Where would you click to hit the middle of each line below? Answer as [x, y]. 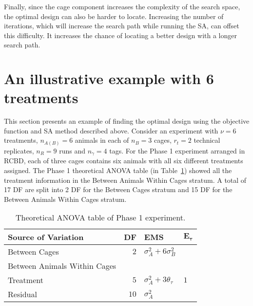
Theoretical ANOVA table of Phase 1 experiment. [100, 218]
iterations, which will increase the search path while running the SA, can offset [122, 26]
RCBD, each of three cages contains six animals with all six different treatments [124, 161]
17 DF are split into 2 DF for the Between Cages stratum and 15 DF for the [118, 189]
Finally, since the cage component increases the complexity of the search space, [122, 6]
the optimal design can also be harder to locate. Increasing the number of [114, 16]
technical [207, 140]
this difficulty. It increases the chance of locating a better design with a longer [120, 35]
